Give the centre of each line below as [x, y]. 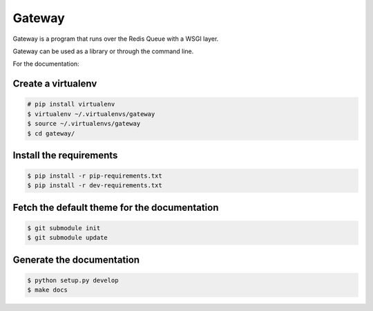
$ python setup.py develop [73, 281]
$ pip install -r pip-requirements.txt [95, 176]
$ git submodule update [68, 238]
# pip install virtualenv [71, 104]
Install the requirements [65, 155]
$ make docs [48, 290]
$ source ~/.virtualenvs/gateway [84, 124]
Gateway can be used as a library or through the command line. [103, 51]
